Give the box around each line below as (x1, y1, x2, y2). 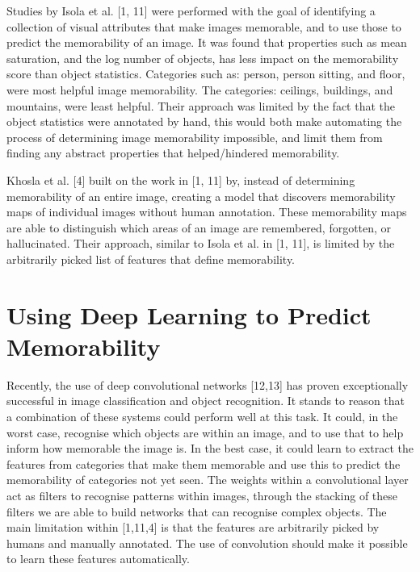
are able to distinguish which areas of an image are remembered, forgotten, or (6, 219, 392, 236)
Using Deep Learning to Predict (6, 298, 372, 331)
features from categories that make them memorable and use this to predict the (6, 455, 401, 472)
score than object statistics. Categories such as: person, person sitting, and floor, (6, 65, 405, 82)
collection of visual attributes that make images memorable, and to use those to (6, 18, 401, 35)
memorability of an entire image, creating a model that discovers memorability (6, 187, 396, 204)
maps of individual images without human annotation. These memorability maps (6, 203, 407, 220)
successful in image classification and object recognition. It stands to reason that (6, 392, 405, 409)
